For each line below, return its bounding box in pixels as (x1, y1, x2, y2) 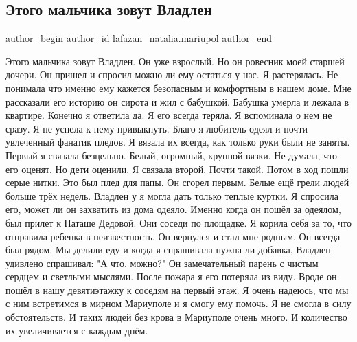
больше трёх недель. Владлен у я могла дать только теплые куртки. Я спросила (5, 188, 338, 203)
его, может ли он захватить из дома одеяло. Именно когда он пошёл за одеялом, (5, 202, 341, 216)
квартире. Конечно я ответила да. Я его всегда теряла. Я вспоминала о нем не (5, 108, 332, 122)
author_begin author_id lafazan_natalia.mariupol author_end (5, 31, 272, 45)
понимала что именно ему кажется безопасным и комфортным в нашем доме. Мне (5, 80, 352, 95)
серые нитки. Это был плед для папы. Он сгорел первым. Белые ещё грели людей (5, 175, 349, 190)
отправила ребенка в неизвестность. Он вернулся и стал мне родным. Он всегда (5, 229, 341, 243)
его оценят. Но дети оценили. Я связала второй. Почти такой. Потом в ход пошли (5, 161, 349, 176)
